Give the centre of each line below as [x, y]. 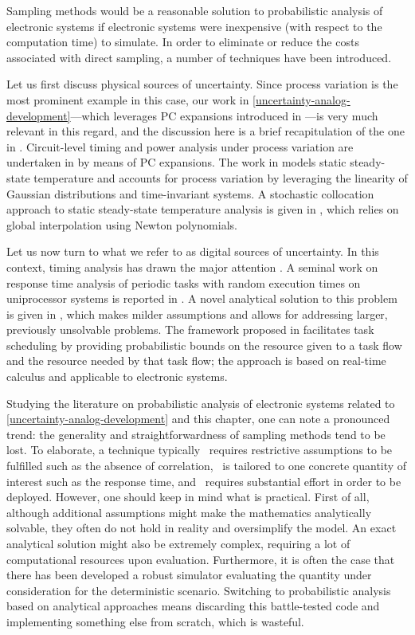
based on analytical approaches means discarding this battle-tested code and [193, 606]
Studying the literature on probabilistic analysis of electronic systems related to [201, 403]
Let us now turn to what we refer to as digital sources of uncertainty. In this [193, 251]
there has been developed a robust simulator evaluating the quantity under [189, 575]
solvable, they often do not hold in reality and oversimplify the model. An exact [202, 528]
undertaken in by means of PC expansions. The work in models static [176, 162]
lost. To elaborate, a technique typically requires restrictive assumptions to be [200, 450]
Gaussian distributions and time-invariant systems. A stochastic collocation [190, 193]
